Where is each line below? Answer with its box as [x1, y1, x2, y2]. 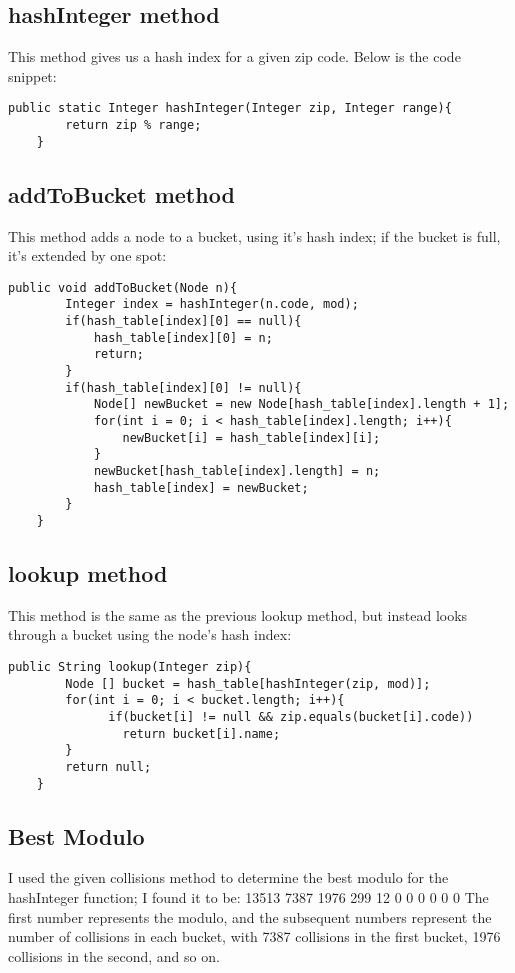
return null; [65, 759, 152, 774]
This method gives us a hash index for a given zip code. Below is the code [8, 46, 461, 67]
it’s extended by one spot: [8, 245, 167, 266]
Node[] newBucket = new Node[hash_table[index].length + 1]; [93, 397, 510, 412]
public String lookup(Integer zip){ [8, 659, 252, 674]
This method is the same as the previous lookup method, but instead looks [8, 604, 468, 625]
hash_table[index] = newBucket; [93, 480, 309, 495]
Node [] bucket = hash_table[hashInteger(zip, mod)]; [65, 676, 431, 691]
